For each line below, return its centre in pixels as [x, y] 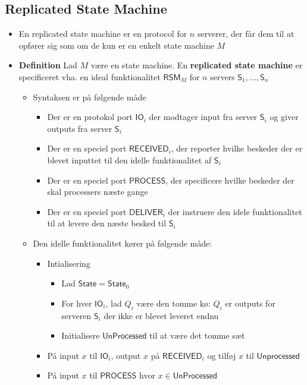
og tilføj [222, 355]
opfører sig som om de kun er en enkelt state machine [116, 45]
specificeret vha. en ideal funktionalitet [90, 76]
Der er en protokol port [90, 117]
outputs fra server [80, 128]
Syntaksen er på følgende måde [90, 97]
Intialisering [69, 263]
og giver [284, 117]
